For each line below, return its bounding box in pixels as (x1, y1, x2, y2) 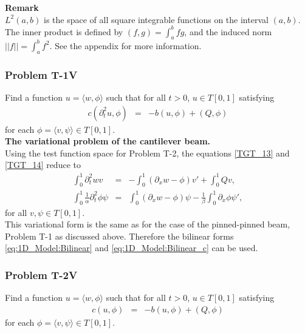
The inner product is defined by (5, 25, 123, 38)
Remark (5, 1, 39, 13)
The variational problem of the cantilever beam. (5, 135, 211, 147)
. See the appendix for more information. (49, 39, 202, 52)
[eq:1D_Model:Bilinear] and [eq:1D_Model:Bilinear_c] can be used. (5, 241, 258, 254)
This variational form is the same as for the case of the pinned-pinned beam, (5, 218, 290, 230)
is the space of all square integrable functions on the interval (44, 13, 269, 25)
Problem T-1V (5, 67, 78, 82)
